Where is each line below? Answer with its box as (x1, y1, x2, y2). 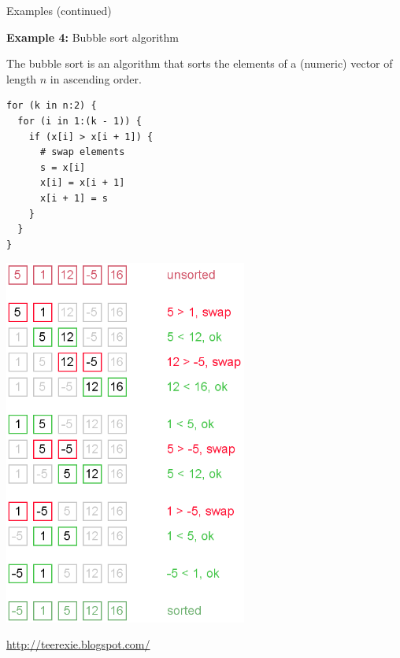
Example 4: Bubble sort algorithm (6, 28, 179, 45)
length (6, 70, 37, 87)
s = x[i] (39, 161, 86, 173)
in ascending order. (50, 70, 142, 87)
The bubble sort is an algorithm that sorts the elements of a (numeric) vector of (6, 55, 393, 72)
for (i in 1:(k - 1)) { (17, 115, 142, 127)
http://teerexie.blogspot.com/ (6, 636, 150, 652)
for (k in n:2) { (6, 100, 97, 112)
